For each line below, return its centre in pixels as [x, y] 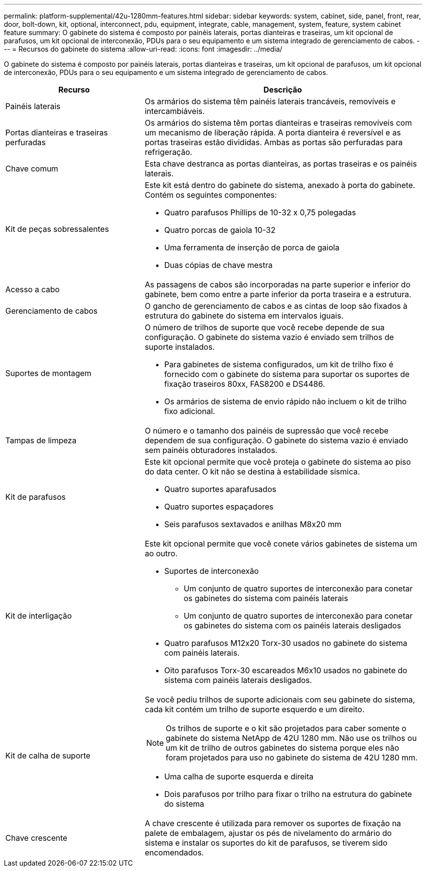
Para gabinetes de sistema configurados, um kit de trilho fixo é [279, 364]
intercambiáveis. [175, 111]
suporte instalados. [180, 347]
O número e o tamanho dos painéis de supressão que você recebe [266, 431]
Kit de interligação [39, 616]
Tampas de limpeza [41, 440]
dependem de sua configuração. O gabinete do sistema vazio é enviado [276, 440]
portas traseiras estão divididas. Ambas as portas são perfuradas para [274, 142]
